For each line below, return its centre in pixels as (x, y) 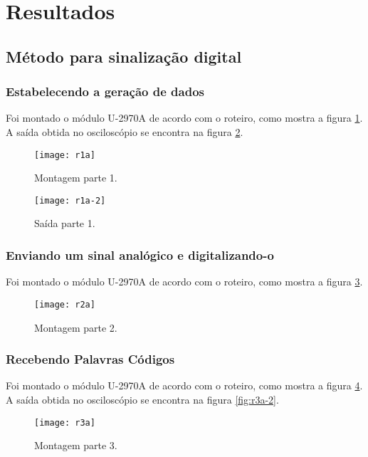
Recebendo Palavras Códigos (90, 359)
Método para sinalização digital (124, 56)
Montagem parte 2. (76, 327)
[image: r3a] (65, 422)
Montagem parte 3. (76, 445)
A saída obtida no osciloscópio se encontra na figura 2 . (125, 131)
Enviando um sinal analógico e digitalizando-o (140, 254)
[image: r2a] (65, 304)
